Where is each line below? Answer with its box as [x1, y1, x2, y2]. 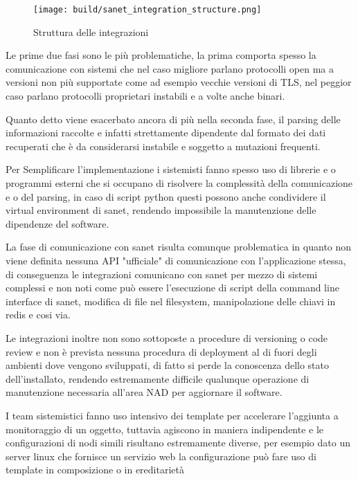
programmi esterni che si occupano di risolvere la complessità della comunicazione [6, 176, 353, 190]
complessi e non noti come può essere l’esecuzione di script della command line [6, 280, 339, 295]
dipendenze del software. [6, 216, 109, 230]
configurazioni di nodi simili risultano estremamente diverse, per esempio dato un [6, 435, 350, 450]
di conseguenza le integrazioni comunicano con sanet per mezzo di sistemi [6, 266, 318, 281]
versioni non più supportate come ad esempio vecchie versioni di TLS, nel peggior [6, 75, 352, 89]
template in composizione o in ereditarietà [6, 462, 184, 477]
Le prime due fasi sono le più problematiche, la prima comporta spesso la [6, 48, 316, 62]
